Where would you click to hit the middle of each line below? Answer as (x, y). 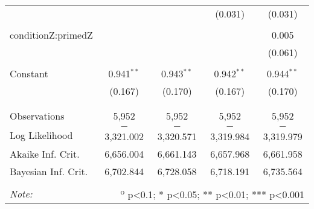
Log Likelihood (41, 135)
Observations (37, 116)
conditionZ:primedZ (51, 35)
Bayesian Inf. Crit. (49, 171)
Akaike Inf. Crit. (45, 154)
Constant (29, 73)
